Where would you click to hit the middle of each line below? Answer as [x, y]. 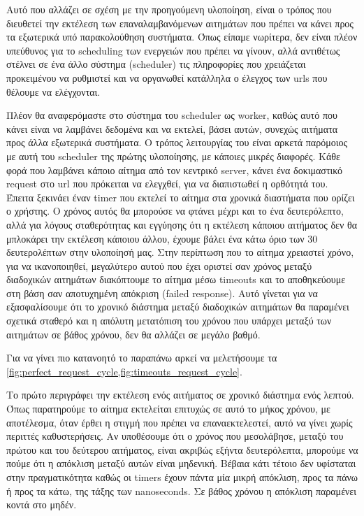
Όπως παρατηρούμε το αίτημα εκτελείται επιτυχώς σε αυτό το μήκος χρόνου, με [168, 409]
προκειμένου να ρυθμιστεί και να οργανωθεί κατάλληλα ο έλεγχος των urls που [167, 77]
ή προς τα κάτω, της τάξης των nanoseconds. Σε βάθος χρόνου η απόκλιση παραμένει [181, 490]
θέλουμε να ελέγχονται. [53, 91]
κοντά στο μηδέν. [42, 504]
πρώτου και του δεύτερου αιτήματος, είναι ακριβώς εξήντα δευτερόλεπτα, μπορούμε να [182, 449]
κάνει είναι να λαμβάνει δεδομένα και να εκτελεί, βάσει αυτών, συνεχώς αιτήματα [172, 128]
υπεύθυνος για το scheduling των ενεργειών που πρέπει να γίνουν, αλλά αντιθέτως [173, 50]
